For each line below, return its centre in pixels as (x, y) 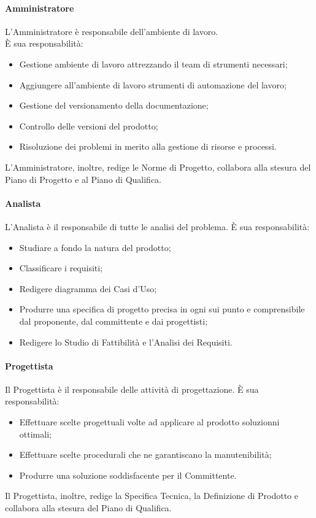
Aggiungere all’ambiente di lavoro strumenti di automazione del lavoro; (153, 84)
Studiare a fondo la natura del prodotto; (95, 247)
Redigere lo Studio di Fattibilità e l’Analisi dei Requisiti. (126, 342)
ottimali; (35, 434)
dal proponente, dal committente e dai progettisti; (114, 321)
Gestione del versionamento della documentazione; (114, 105)
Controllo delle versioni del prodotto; (89, 126)
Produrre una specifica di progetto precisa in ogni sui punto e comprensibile (162, 309)
